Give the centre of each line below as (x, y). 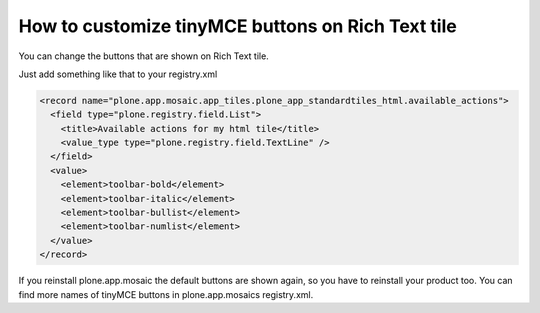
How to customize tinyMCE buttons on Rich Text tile (237, 26)
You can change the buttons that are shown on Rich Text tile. (143, 56)
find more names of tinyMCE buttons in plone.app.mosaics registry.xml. (166, 294)
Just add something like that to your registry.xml (118, 74)
